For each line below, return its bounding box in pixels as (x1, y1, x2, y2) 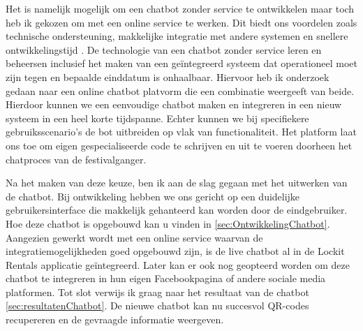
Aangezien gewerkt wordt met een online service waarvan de (6, 230, 263, 244)
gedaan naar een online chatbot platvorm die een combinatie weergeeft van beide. (6, 83, 355, 98)
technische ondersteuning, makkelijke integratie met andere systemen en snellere (6, 29, 348, 43)
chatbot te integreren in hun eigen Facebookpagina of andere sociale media (6, 271, 326, 286)
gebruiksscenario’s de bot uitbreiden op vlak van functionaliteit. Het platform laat (6, 124, 357, 139)
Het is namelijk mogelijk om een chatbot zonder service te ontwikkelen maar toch (6, 1, 355, 15)
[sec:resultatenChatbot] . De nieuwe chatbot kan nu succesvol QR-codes (6, 298, 309, 313)
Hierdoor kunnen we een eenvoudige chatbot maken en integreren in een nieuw (6, 97, 342, 112)
